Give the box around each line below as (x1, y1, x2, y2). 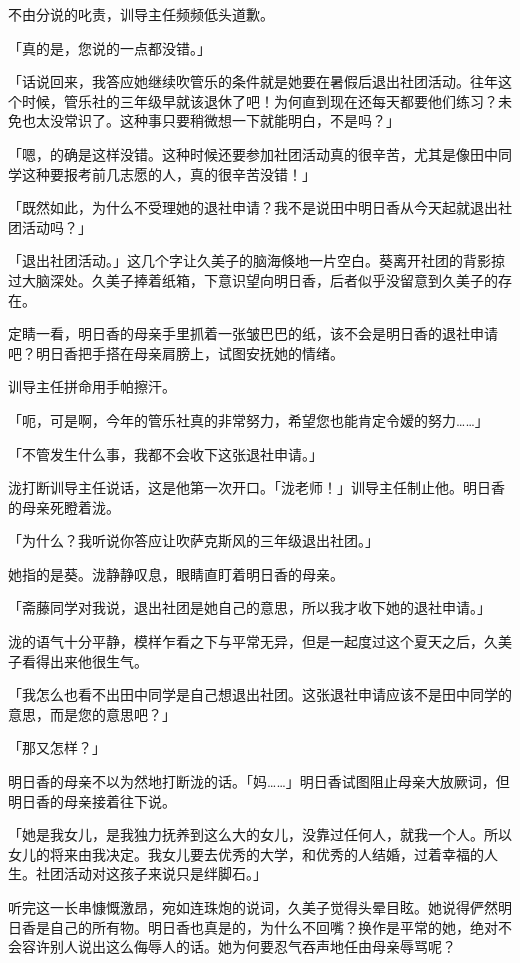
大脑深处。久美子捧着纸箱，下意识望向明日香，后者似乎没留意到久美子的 (21, 269, 498, 290)
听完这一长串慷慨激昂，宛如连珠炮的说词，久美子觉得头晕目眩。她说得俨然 (8, 897, 498, 917)
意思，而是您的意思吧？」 (8, 703, 176, 724)
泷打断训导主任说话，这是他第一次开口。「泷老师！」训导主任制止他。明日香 (8, 477, 505, 498)
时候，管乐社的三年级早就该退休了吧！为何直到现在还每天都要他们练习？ (21, 90, 498, 111)
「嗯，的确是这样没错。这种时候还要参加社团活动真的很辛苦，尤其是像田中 (8, 143, 498, 164)
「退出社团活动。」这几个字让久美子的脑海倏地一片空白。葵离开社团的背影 (8, 250, 491, 271)
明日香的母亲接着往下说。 (8, 790, 176, 811)
